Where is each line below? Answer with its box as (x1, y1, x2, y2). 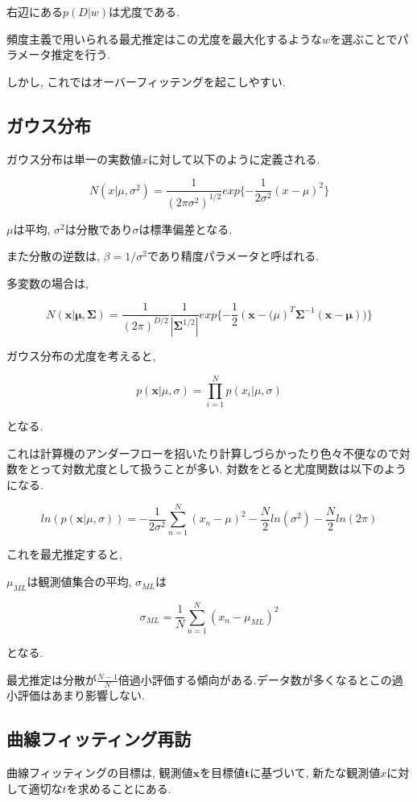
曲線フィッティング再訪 (6, 726, 192, 751)
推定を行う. (51, 46, 111, 63)
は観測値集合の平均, (27, 573, 132, 590)
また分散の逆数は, (6, 247, 100, 264)
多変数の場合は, (6, 274, 89, 291)
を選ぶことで (330, 30, 398, 47)
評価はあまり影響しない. (17, 687, 145, 704)
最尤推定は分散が (6, 671, 97, 688)
